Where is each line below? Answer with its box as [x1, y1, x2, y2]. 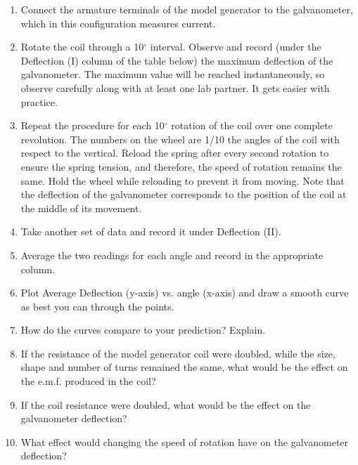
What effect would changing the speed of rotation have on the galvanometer [20, 434, 349, 449]
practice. [20, 94, 58, 109]
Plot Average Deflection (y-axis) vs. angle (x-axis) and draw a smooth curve [20, 285, 349, 300]
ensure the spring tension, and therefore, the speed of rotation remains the [20, 159, 342, 173]
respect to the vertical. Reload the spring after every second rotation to [20, 145, 329, 160]
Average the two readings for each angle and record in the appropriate [20, 247, 324, 262]
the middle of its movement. [20, 200, 142, 215]
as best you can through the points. [20, 299, 174, 313]
